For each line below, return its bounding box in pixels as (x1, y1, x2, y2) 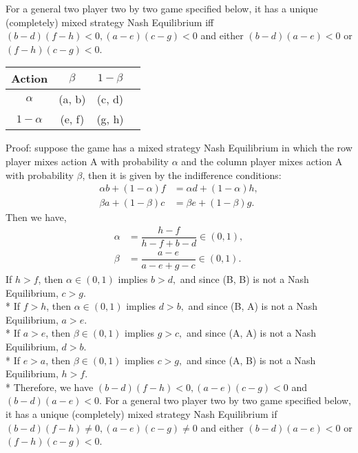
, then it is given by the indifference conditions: (82, 167, 282, 182)
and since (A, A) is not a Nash (186, 326, 316, 340)
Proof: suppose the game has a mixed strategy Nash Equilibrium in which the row (6, 140, 352, 155)
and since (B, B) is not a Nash (180, 272, 309, 286)
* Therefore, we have (6, 379, 94, 394)
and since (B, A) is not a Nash (188, 299, 317, 313)
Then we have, (6, 210, 67, 224)
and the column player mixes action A (181, 154, 343, 168)
